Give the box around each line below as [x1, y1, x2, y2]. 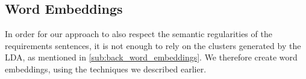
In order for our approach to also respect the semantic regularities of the [5, 28, 272, 40]
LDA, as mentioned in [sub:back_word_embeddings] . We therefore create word [5, 51, 298, 63]
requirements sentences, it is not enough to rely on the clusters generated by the [5, 39, 301, 51]
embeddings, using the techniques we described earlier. [5, 62, 207, 75]
